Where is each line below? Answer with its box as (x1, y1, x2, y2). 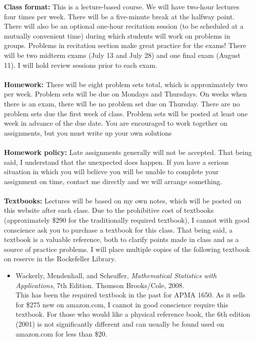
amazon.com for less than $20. (15, 328, 107, 339)
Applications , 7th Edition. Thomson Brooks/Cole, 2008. (15, 280, 184, 290)
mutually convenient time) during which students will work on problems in (4, 30, 230, 41)
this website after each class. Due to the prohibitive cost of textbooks (4, 205, 214, 215)
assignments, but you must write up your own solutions (4, 127, 172, 138)
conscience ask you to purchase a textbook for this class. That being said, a (4, 224, 233, 235)
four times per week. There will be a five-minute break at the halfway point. (4, 11, 235, 21)
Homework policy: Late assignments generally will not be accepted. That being (4, 146, 252, 157)
